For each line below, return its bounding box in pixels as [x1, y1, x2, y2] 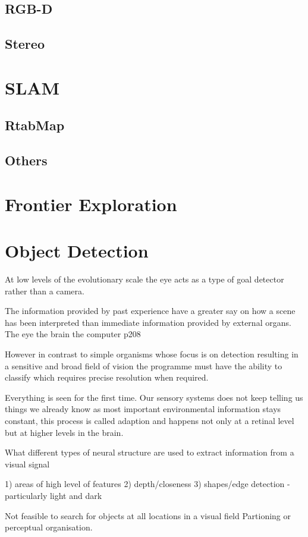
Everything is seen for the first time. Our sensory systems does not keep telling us [5, 391, 303, 403]
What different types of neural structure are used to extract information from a [5, 446, 294, 459]
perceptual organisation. [5, 521, 93, 533]
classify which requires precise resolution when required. [5, 371, 209, 384]
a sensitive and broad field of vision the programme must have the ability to [5, 359, 282, 372]
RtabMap [5, 116, 65, 134]
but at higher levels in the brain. [5, 426, 124, 438]
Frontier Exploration [5, 191, 177, 216]
